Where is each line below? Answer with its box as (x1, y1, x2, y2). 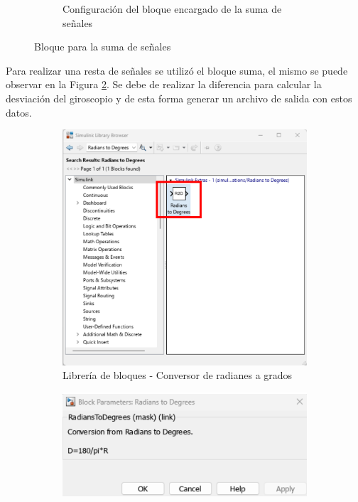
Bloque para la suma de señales (34, 39, 171, 54)
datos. (6, 105, 32, 119)
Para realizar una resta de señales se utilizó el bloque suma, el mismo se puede (6, 63, 348, 78)
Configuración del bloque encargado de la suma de (63, 1, 282, 16)
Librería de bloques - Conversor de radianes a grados (63, 368, 293, 383)
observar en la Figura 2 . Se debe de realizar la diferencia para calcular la (6, 77, 322, 92)
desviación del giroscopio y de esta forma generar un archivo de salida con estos (6, 90, 352, 105)
